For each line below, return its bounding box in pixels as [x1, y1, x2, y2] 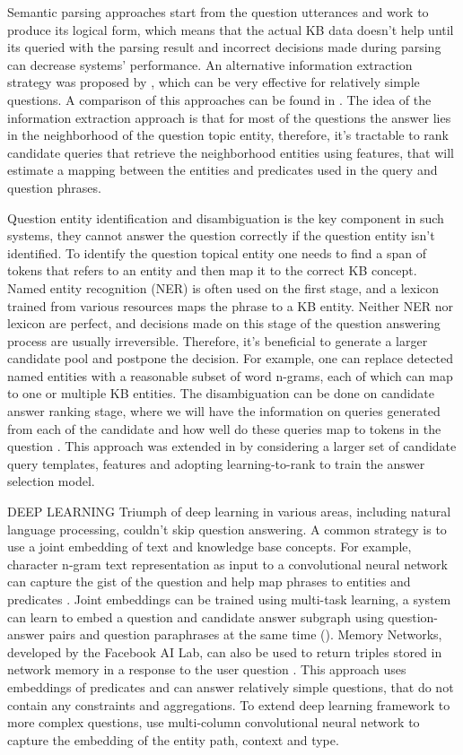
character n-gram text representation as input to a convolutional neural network [7, 554, 448, 573]
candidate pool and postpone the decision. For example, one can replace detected [7, 349, 454, 368]
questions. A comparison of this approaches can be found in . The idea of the [7, 90, 432, 108]
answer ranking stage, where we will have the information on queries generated [7, 402, 441, 421]
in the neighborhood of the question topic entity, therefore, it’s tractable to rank [7, 126, 449, 144]
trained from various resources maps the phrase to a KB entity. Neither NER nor [7, 296, 454, 315]
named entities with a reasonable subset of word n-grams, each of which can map [7, 366, 453, 385]
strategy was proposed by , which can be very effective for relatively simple [7, 73, 420, 91]
